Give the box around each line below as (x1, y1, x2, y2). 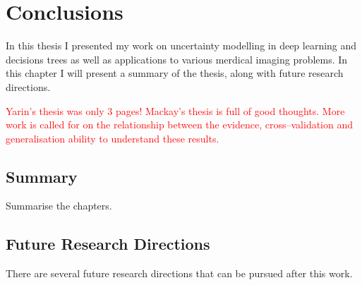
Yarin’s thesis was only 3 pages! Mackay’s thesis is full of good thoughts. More (6, 103, 345, 118)
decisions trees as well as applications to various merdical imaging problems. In (6, 51, 348, 66)
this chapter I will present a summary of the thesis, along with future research (6, 66, 344, 80)
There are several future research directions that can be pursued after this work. (6, 266, 353, 281)
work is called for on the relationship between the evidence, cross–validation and (6, 117, 354, 132)
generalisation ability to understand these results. (6, 131, 219, 145)
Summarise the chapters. (6, 198, 112, 213)
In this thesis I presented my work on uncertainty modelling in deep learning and (6, 38, 357, 53)
